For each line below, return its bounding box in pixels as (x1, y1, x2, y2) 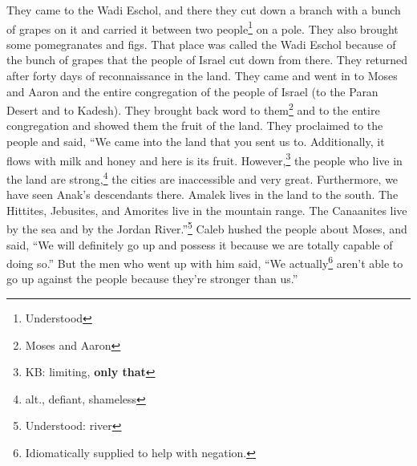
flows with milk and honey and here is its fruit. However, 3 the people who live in (6, 149, 403, 168)
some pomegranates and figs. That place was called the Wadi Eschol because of (6, 35, 396, 52)
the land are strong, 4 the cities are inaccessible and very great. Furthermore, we (6, 168, 399, 187)
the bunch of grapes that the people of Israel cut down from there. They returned (6, 51, 408, 68)
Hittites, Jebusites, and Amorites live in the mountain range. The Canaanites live (6, 201, 407, 218)
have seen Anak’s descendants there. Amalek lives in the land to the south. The (6, 186, 399, 203)
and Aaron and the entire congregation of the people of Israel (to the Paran (6, 83, 379, 99)
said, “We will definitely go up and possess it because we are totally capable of (6, 236, 393, 253)
